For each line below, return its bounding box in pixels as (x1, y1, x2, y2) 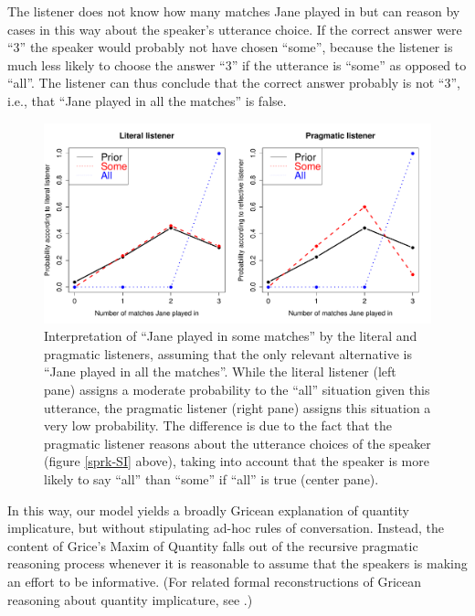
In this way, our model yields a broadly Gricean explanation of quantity (7, 500, 409, 519)
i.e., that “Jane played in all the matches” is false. (7, 90, 287, 110)
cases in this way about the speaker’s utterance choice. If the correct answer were (7, 19, 462, 38)
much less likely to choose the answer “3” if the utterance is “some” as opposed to (7, 55, 467, 74)
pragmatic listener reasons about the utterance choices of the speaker (44, 433, 431, 452)
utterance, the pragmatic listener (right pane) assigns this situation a (44, 398, 431, 417)
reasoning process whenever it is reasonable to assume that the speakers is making (7, 554, 468, 573)
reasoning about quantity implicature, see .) (7, 589, 253, 609)
